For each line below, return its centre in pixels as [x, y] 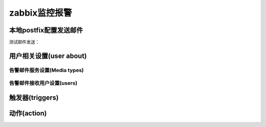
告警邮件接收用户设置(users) [43, 83]
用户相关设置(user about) [48, 56]
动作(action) [28, 114]
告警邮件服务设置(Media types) [46, 70]
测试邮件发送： [24, 42]
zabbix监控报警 [41, 13]
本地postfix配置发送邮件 [46, 30]
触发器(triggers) [34, 98]
